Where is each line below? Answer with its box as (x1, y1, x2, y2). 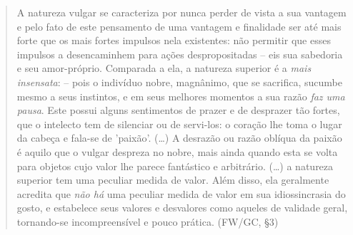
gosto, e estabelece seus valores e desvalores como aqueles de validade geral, (16, 200, 348, 215)
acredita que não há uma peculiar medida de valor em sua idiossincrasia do (16, 186, 346, 201)
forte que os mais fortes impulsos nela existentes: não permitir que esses (16, 33, 331, 48)
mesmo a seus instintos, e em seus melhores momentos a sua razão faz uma (16, 88, 345, 103)
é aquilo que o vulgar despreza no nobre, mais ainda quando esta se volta (16, 144, 338, 159)
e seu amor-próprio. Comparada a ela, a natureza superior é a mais (16, 61, 312, 75)
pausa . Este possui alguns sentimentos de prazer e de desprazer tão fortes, (16, 103, 340, 117)
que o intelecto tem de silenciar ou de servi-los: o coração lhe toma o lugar (16, 116, 342, 131)
